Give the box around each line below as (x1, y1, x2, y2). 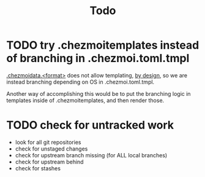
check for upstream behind (15, 158, 84, 165)
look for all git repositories (15, 138, 81, 146)
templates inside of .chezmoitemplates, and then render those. (6, 96, 165, 104)
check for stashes (15, 164, 61, 172)
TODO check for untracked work (6, 118, 174, 132)
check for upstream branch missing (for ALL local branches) (15, 151, 168, 159)
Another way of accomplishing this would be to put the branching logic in (6, 90, 191, 97)
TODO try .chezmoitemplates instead (6, 38, 199, 52)
